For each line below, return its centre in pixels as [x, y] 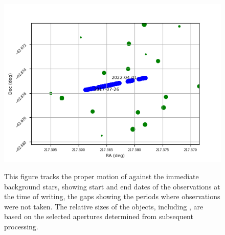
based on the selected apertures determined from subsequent [99, 216]
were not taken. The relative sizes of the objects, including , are [104, 206]
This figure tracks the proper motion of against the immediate [102, 176]
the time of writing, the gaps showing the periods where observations [112, 196]
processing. [21, 226]
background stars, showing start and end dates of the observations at [112, 186]
